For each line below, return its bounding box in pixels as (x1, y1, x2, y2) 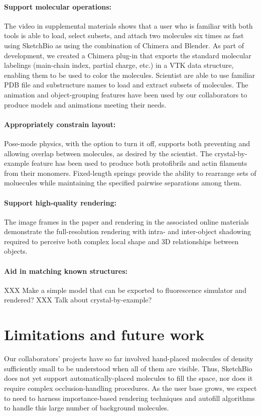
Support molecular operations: (4, 1, 112, 12)
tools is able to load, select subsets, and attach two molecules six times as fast (4, 30, 244, 41)
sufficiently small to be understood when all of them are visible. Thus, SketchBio (4, 363, 252, 373)
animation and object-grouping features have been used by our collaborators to (4, 89, 247, 99)
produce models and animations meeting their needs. (4, 99, 167, 110)
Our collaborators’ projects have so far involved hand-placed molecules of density (4, 353, 253, 364)
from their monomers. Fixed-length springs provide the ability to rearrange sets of (4, 167, 256, 178)
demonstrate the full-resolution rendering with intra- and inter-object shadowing (4, 226, 251, 237)
